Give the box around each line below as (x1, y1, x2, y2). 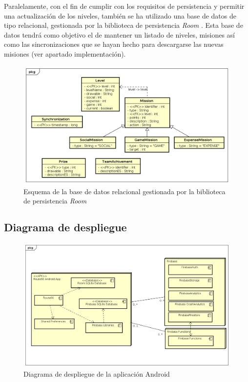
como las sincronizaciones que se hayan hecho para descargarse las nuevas (4, 39, 224, 49)
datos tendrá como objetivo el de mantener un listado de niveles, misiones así (4, 29, 235, 40)
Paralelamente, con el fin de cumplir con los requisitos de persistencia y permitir (4, 1, 245, 11)
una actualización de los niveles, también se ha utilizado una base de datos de (4, 10, 236, 20)
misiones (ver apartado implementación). (4, 48, 126, 59)
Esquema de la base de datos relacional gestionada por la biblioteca (23, 186, 226, 196)
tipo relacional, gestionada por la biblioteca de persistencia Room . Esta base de (4, 20, 243, 30)
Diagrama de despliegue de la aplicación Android (23, 369, 170, 379)
